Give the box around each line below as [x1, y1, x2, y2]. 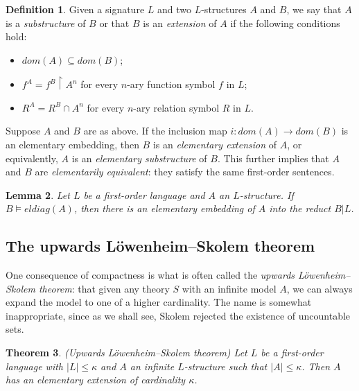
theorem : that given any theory [38, 281, 170, 295]
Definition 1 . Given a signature [6, 2, 145, 16]
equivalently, [6, 150, 58, 165]
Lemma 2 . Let [6, 187, 70, 202]
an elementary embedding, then [6, 137, 139, 151]
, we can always [286, 281, 353, 295]
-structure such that [184, 358, 268, 373]
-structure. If [239, 187, 294, 202]
